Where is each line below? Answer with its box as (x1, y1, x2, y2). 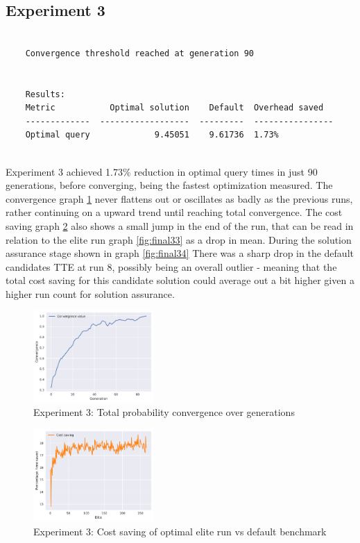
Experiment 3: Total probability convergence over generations (33, 405, 295, 419)
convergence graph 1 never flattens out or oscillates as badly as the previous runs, (6, 191, 353, 206)
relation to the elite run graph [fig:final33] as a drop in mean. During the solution (6, 232, 352, 247)
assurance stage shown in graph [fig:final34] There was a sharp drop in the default (6, 246, 354, 260)
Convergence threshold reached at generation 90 (25, 48, 254, 58)
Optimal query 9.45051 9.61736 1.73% (25, 130, 279, 140)
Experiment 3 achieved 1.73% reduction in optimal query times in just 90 (6, 164, 318, 178)
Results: (25, 89, 65, 99)
